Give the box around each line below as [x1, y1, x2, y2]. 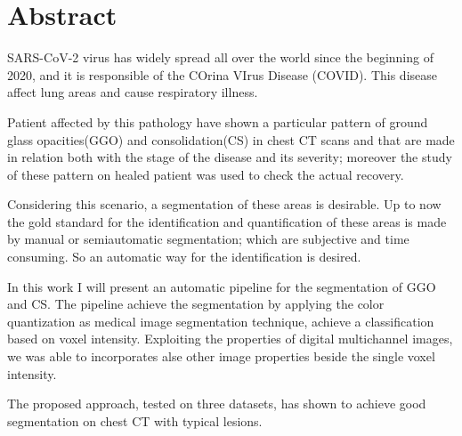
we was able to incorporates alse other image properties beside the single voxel [7, 347, 435, 366]
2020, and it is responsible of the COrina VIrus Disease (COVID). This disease [7, 65, 437, 84]
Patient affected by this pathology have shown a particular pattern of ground [7, 112, 428, 131]
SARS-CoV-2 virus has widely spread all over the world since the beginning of [7, 48, 434, 67]
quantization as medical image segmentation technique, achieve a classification [7, 311, 434, 330]
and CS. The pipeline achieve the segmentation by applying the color [7, 295, 385, 313]
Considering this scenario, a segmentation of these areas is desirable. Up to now [7, 195, 442, 214]
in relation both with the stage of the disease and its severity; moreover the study [7, 148, 452, 166]
